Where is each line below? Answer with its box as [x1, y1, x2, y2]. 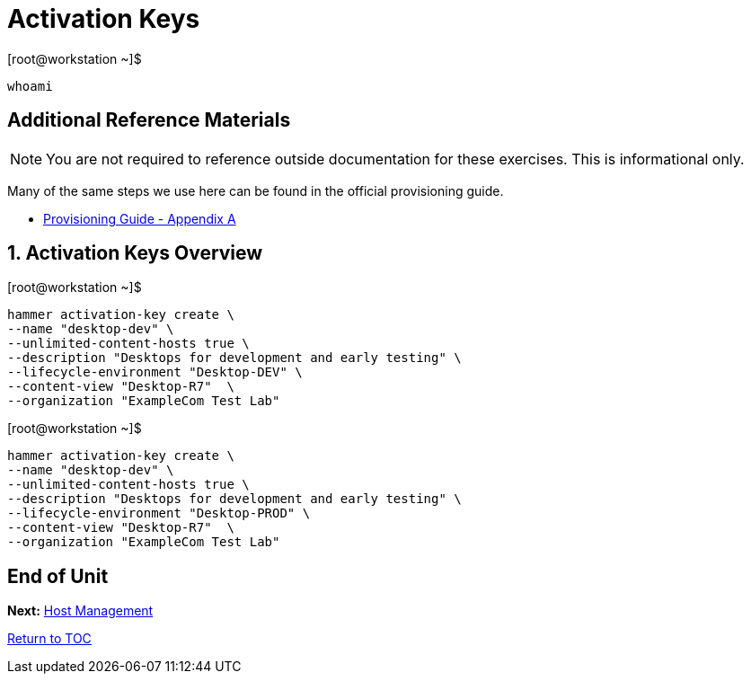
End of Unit [7, 564, 109, 588]
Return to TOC [7, 631, 92, 647]
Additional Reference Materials [7, 109, 291, 132]
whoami [7, 78, 53, 93]
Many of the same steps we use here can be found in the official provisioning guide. [7, 182, 504, 199]
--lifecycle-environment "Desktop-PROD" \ [7, 506, 311, 521]
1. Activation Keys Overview [7, 242, 263, 265]
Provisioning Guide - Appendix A [43, 210, 236, 226]
